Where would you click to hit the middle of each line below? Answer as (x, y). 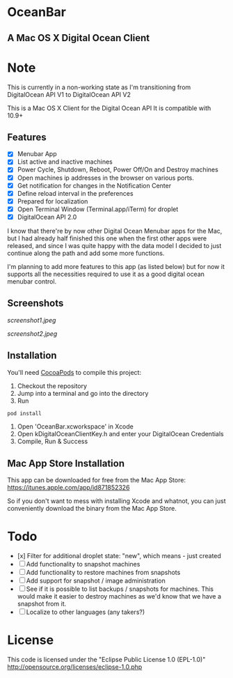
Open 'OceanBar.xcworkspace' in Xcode (75, 426)
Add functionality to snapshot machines (83, 564)
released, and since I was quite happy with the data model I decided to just (114, 245)
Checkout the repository (52, 386)
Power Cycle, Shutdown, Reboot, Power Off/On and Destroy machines (118, 170)
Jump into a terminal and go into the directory (83, 393)
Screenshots (35, 303)
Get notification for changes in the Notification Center (94, 185)
